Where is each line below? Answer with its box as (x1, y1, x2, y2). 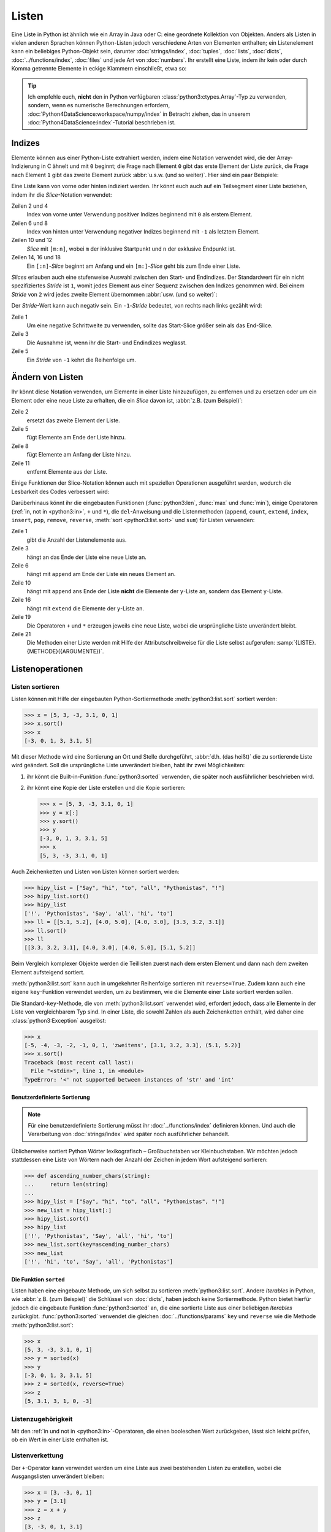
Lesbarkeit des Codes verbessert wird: (11, 488, 110, 495)
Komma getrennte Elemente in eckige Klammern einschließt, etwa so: (11, 65, 187, 72)
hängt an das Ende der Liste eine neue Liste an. (26, 553, 147, 561)
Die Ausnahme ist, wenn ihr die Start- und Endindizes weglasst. (26, 339, 187, 346)
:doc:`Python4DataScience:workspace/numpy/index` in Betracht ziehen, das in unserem (28, 110, 251, 118)
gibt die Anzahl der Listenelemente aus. (26, 536, 127, 544)
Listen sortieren (11, 682, 60, 691)
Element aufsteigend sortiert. (11, 968, 85, 976)
